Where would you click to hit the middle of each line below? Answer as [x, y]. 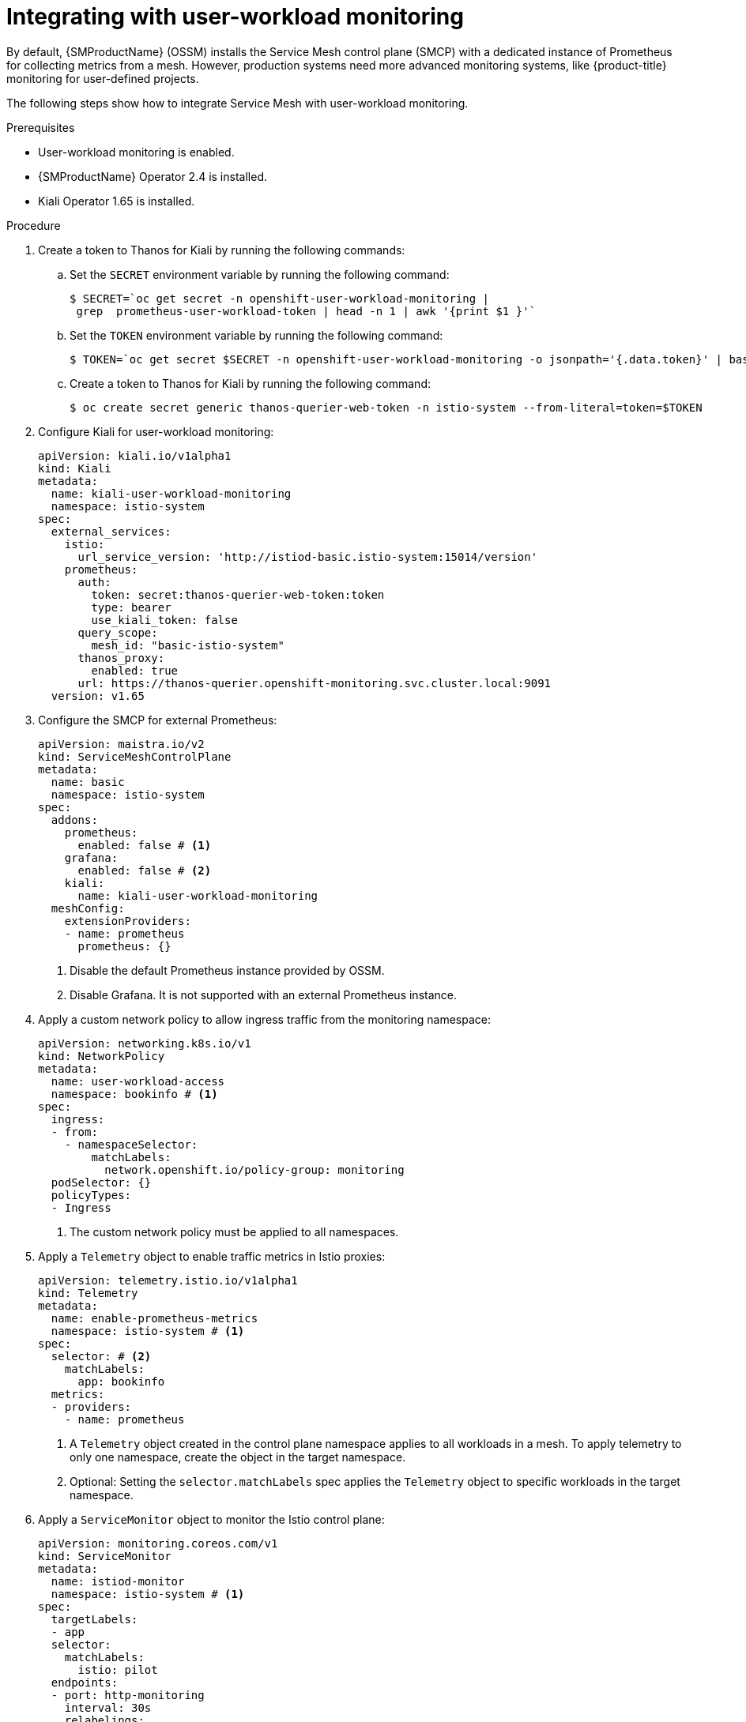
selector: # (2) [101, 1356]
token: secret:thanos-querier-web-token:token [238, 594]
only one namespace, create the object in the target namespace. [238, 1457]
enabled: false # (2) [145, 870]
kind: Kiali [75, 468]
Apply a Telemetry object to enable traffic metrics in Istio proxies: [212, 1256]
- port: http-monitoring [128, 1695]
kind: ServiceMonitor [105, 1556]
